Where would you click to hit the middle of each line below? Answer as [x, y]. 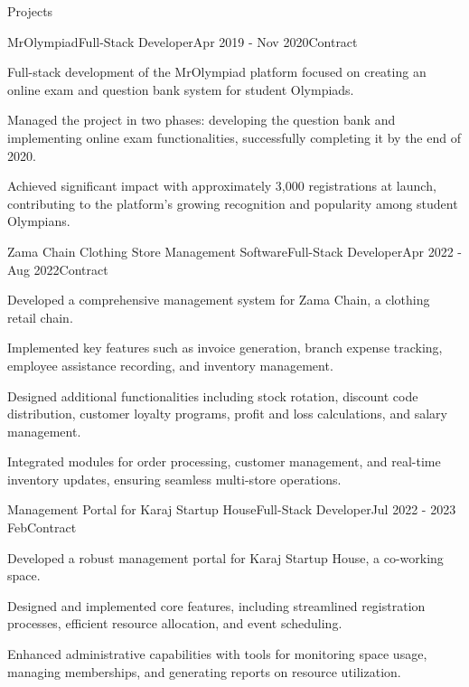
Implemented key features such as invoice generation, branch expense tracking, [225, 348]
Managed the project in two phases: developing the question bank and [202, 120]
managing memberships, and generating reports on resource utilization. [204, 671]
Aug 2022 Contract [58, 269]
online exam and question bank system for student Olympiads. [181, 89]
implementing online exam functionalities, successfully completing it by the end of [234, 137]
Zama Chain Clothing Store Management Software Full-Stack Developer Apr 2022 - [235, 251]
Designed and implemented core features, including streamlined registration [216, 605]
